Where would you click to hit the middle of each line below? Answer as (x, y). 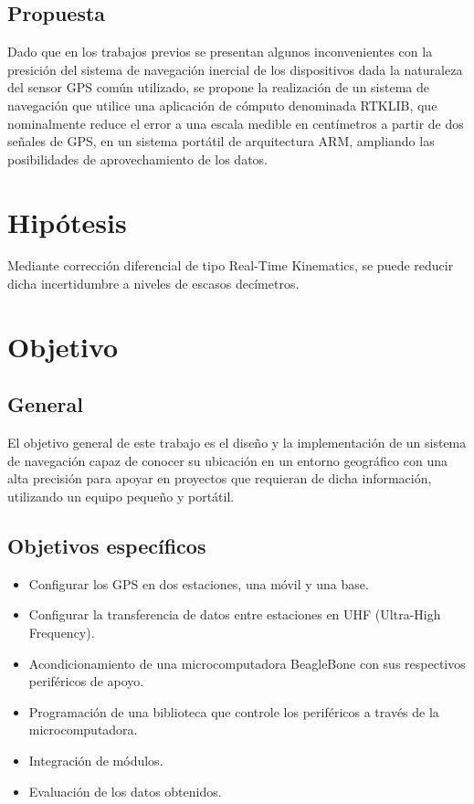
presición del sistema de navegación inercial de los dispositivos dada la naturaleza (235, 69)
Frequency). (62, 633)
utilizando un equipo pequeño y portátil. (121, 497)
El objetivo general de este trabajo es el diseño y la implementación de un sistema (237, 443)
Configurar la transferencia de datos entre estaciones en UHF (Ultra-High (235, 614)
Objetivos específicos (107, 546)
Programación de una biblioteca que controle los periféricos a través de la (234, 711)
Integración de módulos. (96, 760)
